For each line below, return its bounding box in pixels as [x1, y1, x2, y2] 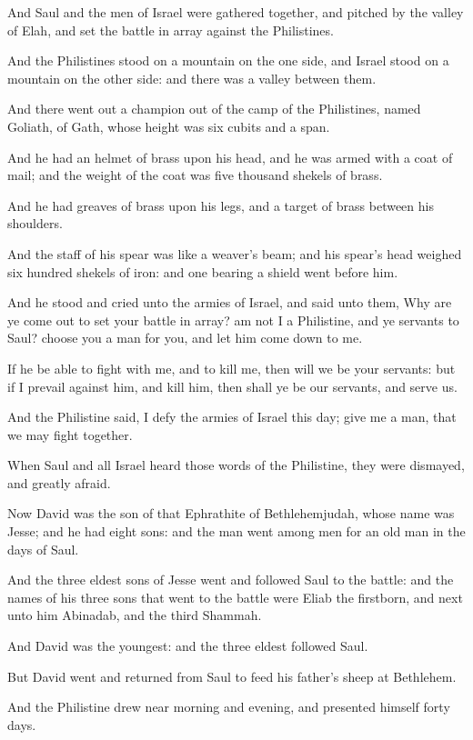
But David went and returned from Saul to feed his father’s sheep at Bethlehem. [7, 666, 457, 685]
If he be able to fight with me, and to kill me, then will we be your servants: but [7, 358, 456, 377]
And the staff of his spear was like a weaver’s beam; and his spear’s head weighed [7, 244, 462, 263]
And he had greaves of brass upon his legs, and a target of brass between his [7, 195, 434, 215]
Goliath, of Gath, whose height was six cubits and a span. [7, 116, 330, 135]
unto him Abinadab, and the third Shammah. [7, 605, 262, 625]
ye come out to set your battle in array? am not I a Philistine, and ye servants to [7, 310, 459, 329]
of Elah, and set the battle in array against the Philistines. [7, 20, 334, 39]
